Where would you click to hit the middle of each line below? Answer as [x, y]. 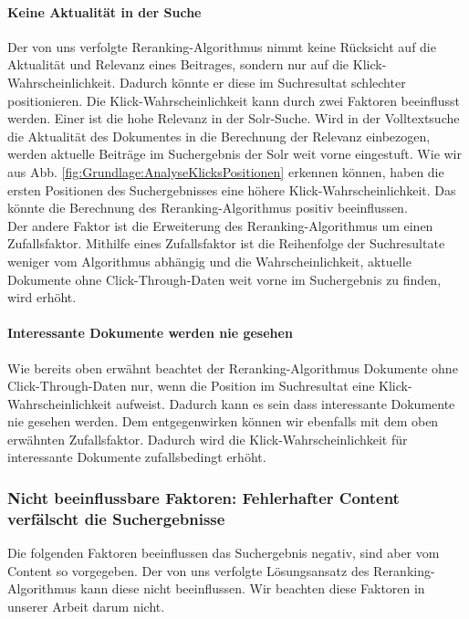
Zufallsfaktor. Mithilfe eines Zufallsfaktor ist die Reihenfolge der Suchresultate [226, 243]
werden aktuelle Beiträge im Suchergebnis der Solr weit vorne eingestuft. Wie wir [234, 154]
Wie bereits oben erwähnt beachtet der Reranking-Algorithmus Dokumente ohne [233, 367]
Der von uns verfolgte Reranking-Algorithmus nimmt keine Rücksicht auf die [222, 46]
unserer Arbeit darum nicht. [86, 606]
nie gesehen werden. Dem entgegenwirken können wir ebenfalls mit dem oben [223, 421]
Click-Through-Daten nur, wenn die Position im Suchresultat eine [191, 386]
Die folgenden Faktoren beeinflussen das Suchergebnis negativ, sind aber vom [224, 553]
